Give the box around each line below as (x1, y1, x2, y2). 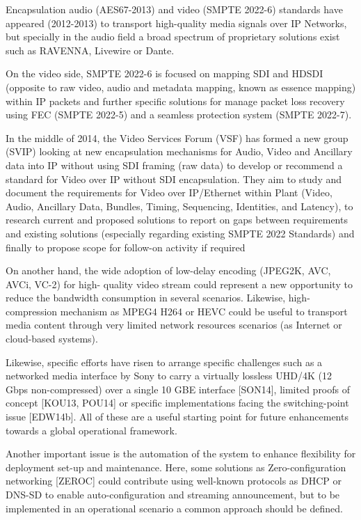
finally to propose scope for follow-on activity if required (6, 239, 246, 254)
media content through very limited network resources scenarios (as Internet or (6, 317, 342, 332)
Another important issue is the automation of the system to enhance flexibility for (6, 446, 356, 461)
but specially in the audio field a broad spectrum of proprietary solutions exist (6, 29, 340, 44)
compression (6, 304, 58, 318)
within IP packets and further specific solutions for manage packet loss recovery (6, 93, 345, 108)
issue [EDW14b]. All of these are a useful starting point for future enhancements (6, 409, 348, 424)
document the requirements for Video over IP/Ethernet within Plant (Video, (6, 185, 332, 200)
